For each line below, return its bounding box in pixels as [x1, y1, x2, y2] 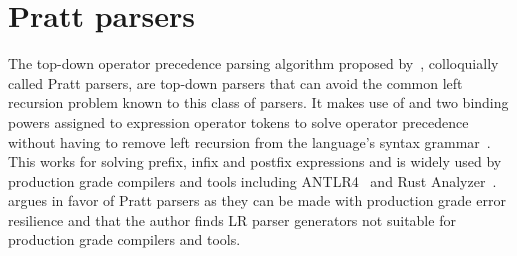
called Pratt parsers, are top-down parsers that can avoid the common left [8, 72, 463, 93]
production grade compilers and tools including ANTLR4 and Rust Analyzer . [8, 170, 497, 191]
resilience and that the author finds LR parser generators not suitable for [8, 209, 456, 230]
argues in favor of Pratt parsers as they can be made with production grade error [8, 190, 506, 211]
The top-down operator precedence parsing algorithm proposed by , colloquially [8, 53, 499, 74]
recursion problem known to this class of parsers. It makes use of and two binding [8, 92, 509, 113]
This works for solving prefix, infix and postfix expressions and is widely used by [8, 151, 502, 172]
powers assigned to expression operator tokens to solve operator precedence [8, 111, 469, 132]
